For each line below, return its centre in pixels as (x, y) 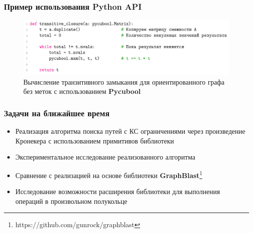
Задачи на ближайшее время (57, 113)
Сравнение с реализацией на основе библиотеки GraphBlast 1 (109, 174)
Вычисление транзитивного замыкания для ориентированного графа (124, 81)
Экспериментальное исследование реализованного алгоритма (105, 157)
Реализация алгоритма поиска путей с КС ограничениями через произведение (130, 131)
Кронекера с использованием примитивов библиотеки (95, 140)
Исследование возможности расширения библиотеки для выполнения (117, 191)
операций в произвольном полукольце (71, 201)
